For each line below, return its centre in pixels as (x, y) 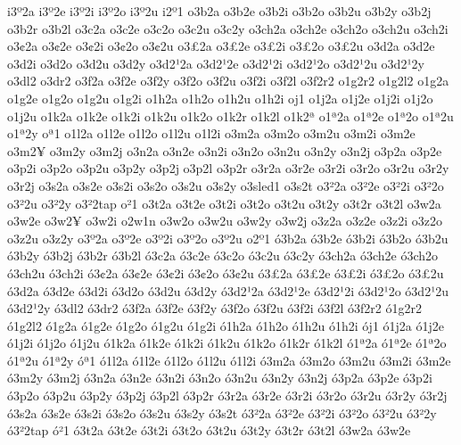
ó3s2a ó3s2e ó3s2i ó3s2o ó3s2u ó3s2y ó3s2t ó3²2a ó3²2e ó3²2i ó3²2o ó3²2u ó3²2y (222, 412)
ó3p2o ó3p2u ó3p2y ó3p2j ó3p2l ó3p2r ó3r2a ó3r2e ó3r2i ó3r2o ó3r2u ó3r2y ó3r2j (227, 396)
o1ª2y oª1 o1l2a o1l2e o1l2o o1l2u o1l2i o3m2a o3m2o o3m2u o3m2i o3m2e (211, 133)
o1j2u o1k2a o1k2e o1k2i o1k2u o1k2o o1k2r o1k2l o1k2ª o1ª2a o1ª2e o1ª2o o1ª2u (230, 115)
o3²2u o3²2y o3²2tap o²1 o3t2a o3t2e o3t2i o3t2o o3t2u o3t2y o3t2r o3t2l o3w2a (224, 203)
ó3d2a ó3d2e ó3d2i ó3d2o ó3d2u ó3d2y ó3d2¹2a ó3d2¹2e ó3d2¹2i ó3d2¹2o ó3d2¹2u (228, 290)
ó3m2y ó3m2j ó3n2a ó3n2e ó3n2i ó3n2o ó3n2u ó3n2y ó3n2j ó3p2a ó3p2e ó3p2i (220, 378)
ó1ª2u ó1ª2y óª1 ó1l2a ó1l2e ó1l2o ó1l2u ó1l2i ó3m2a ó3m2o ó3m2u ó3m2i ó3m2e (229, 360)
